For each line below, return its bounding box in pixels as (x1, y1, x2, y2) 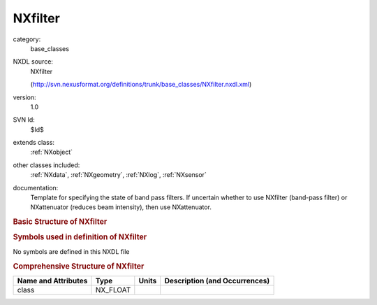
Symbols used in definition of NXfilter (13, 232, 147, 242)
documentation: (13, 183, 59, 192)
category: (13, 35, 41, 43)
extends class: (13, 139, 55, 147)
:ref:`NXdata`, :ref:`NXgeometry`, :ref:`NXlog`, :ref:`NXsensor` (30, 171, 207, 179)
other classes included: (13, 161, 80, 169)
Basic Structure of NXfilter (13, 217, 108, 227)
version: (13, 93, 36, 101)
